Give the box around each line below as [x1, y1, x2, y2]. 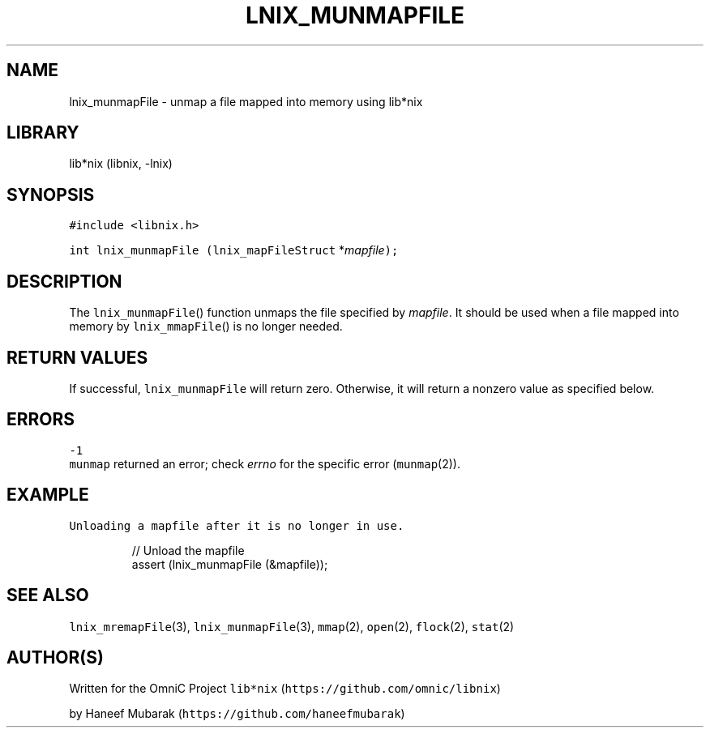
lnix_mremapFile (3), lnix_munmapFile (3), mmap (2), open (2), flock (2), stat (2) [69, 619, 515, 634]
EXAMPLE [6, 484, 89, 506]
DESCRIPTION [6, 271, 122, 292]
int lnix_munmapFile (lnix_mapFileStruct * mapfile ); [69, 243, 399, 258]
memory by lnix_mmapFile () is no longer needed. [69, 319, 343, 334]
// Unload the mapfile [131, 543, 245, 557]
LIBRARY [6, 122, 79, 143]
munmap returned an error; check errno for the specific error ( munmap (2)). [69, 456, 460, 471]
